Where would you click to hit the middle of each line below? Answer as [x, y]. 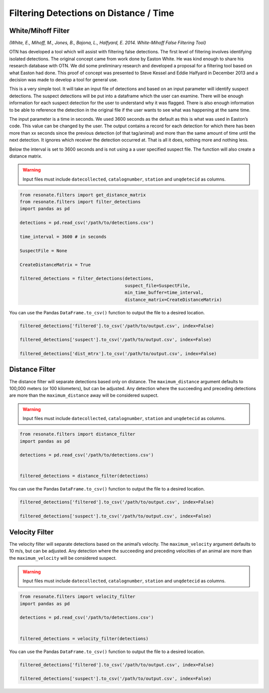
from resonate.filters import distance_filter [77, 434]
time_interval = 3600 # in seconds [63, 237]
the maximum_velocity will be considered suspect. [63, 558]
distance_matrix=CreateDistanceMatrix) [173, 300]
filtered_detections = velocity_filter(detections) [84, 638]
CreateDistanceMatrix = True [55, 265]
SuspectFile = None [43, 250]
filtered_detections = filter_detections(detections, [87, 279]
